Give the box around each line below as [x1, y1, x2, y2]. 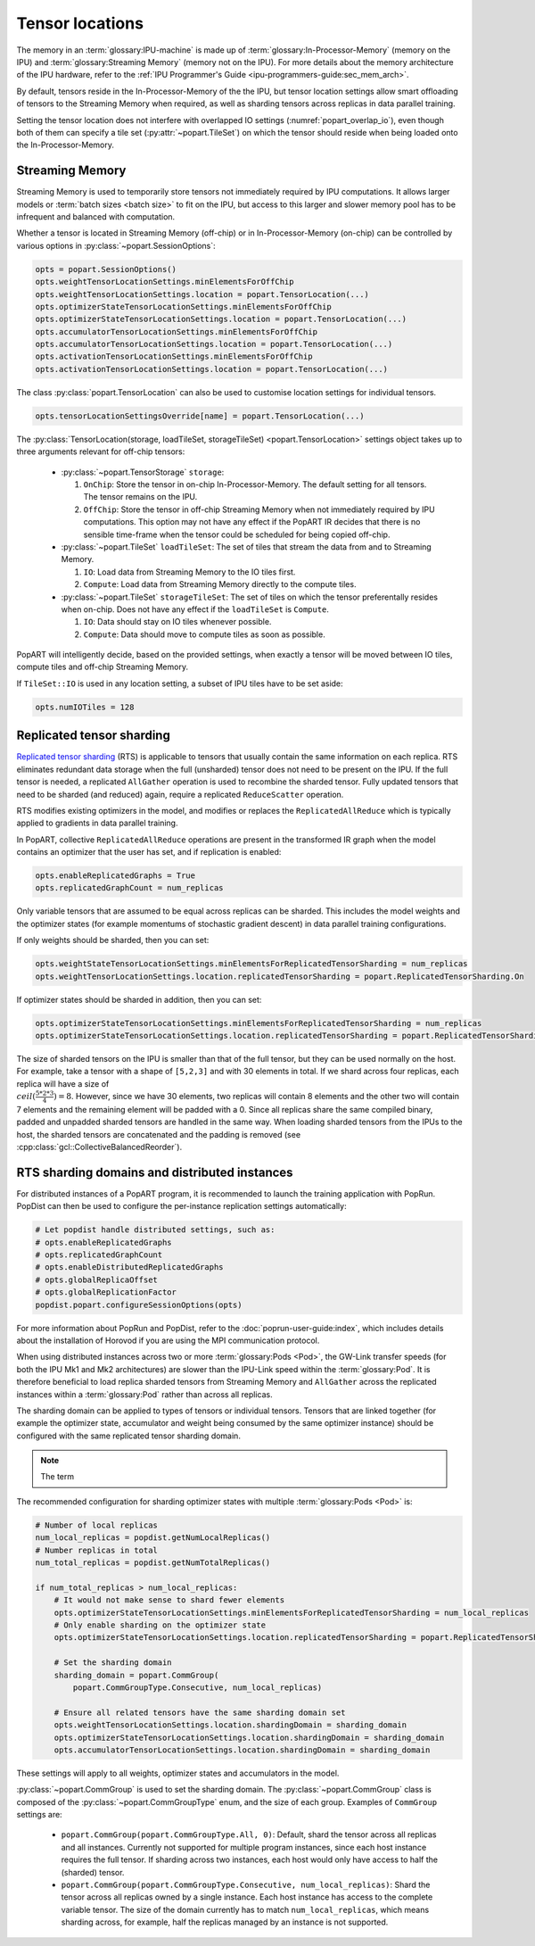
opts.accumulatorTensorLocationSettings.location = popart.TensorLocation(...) [35, 339, 393, 350]
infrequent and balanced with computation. [16, 211, 176, 222]
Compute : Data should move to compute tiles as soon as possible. [83, 629, 325, 640]
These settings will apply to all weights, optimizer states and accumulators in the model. [16, 1768, 340, 1778]
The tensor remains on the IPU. [83, 492, 198, 502]
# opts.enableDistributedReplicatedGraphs [35, 1263, 224, 1272]
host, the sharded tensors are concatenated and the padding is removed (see [16, 1129, 301, 1139]
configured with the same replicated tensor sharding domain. [16, 1430, 241, 1441]
